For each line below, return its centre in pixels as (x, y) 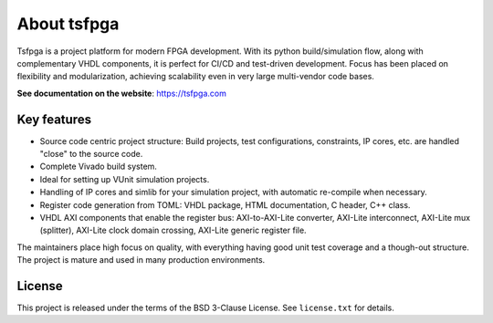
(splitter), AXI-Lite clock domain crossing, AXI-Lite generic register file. (173, 230)
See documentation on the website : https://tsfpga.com (122, 93)
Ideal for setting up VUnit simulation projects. (125, 179)
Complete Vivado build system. (98, 167)
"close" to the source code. (91, 154)
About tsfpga (68, 24)
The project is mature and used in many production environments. (141, 260)
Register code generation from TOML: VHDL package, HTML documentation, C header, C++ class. (225, 204)
